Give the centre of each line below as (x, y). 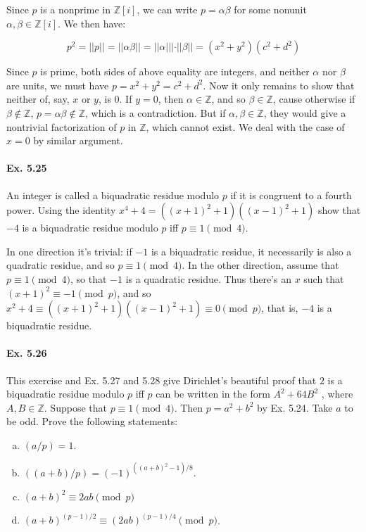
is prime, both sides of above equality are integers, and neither (175, 71)
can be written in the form (213, 394)
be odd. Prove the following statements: (92, 421)
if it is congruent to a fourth (291, 195)
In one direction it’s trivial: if (69, 251)
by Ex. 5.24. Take (295, 407)
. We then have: (92, 23)
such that (324, 278)
